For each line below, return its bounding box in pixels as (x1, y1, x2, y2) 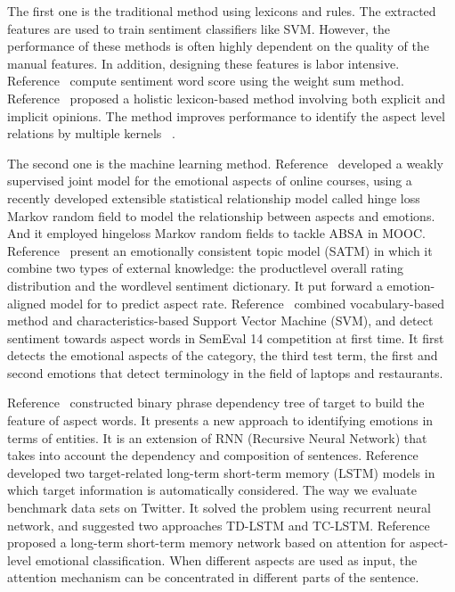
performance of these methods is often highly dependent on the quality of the (7, 37, 429, 55)
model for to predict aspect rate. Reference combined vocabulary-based (50, 293, 444, 312)
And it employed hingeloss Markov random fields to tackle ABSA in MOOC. (7, 224, 426, 243)
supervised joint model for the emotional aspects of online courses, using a (7, 171, 412, 190)
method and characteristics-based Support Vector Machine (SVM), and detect (7, 311, 434, 330)
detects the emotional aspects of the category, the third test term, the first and (7, 346, 438, 365)
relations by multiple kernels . (7, 124, 175, 143)
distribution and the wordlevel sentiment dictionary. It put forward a (7, 275, 383, 294)
